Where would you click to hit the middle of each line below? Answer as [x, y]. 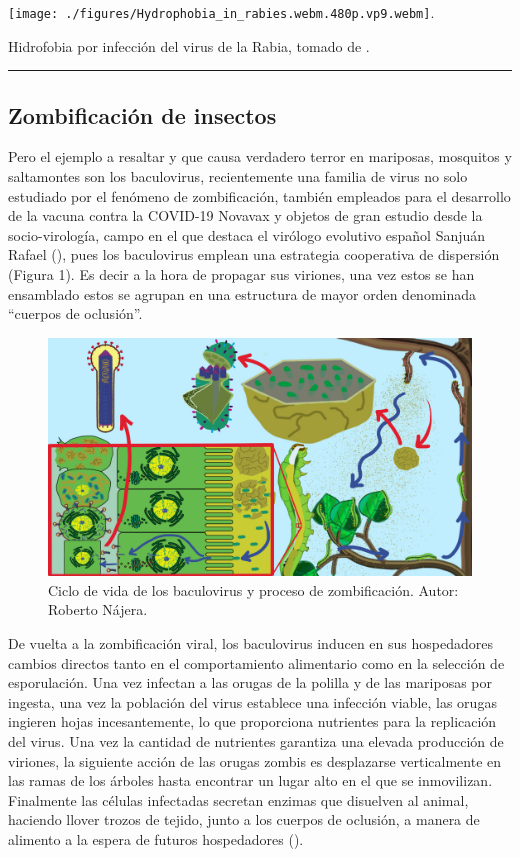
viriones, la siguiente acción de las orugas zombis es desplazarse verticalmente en [255, 760]
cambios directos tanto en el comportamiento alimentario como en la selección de [256, 662]
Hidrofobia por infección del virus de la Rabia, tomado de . [189, 45]
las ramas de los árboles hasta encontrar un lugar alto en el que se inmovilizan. [250, 780]
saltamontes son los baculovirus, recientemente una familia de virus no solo [238, 176]
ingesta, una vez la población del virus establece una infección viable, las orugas [252, 701]
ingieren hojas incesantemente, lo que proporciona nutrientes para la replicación [252, 721]
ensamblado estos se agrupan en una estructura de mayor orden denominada [242, 293]
